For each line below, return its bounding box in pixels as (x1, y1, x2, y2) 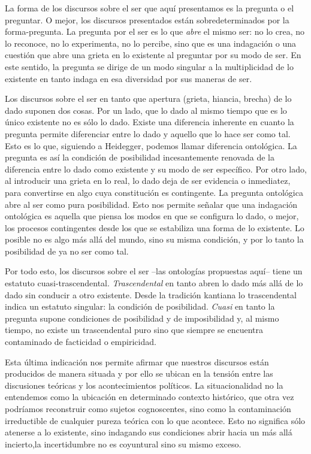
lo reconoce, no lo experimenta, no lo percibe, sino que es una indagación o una (5, 37, 296, 49)
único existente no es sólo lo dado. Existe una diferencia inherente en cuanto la (5, 116, 294, 128)
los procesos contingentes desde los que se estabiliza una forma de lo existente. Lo (5, 221, 304, 234)
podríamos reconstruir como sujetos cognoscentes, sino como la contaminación (5, 402, 291, 414)
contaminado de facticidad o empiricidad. (5, 335, 156, 348)
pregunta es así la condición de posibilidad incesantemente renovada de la (5, 151, 274, 164)
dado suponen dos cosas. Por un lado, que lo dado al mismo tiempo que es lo (5, 104, 287, 116)
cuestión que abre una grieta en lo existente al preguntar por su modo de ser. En (5, 49, 301, 61)
